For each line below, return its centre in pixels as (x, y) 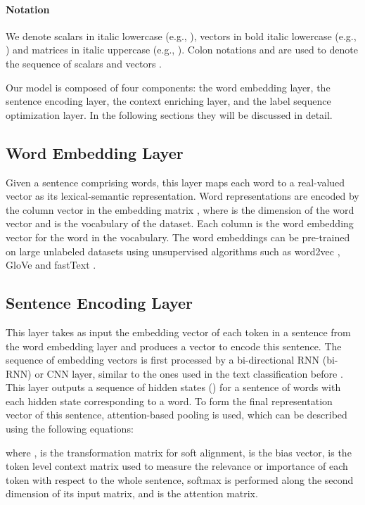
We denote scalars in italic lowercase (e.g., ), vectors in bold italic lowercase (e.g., (181, 36)
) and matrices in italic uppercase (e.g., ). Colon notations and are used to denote (182, 50)
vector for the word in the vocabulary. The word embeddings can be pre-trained (178, 237)
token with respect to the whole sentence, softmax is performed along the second (180, 479)
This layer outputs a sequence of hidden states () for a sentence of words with (173, 387)
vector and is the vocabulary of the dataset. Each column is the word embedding (180, 223)
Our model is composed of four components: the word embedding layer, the (168, 87)
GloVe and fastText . (51, 265)
